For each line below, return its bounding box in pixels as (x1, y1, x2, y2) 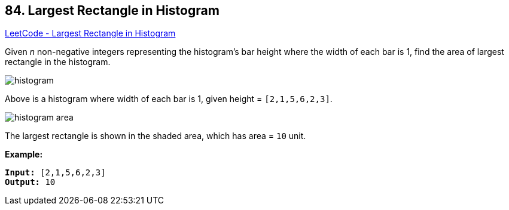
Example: (5, 149, 43, 160)
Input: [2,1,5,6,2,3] (5, 168, 106, 178)
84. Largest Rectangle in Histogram (5, 3, 220, 18)
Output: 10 (5, 177, 56, 187)
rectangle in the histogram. (5, 57, 111, 67)
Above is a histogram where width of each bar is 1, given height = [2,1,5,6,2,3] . (5, 94, 333, 104)
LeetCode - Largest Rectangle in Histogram (5, 28, 176, 39)
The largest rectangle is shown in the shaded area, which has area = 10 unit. (5, 131, 306, 141)
